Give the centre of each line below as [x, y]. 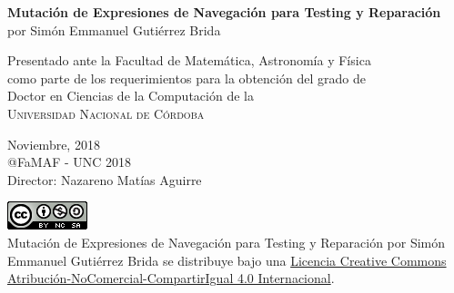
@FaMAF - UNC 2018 [70, 162]
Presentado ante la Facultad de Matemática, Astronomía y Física [189, 60]
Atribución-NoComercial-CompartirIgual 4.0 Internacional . [171, 278]
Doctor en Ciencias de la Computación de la [131, 96]
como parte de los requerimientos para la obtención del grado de [187, 78]
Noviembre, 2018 [54, 144]
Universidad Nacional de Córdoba [106, 113]
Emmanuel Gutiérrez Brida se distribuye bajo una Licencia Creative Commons [227, 260]
